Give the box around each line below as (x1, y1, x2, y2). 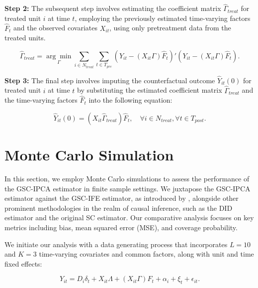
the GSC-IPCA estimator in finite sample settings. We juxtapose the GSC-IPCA (4, 183, 251, 193)
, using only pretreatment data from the (109, 22, 231, 33)
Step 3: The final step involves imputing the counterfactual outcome (4, 75, 215, 85)
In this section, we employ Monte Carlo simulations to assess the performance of (4, 173, 250, 184)
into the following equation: (88, 95, 172, 105)
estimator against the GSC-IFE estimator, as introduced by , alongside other (4, 193, 239, 203)
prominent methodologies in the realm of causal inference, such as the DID (4, 202, 233, 213)
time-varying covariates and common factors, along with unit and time (39, 249, 254, 259)
